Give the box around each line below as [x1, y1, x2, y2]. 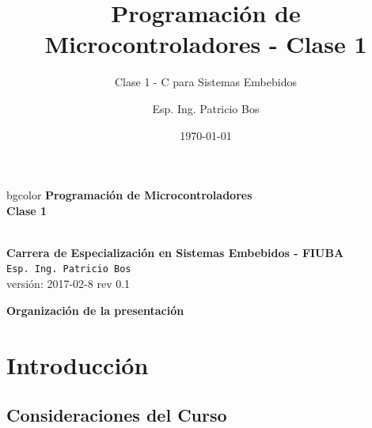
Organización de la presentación [6, 301, 184, 318]
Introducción [6, 348, 149, 381]
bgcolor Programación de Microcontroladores [6, 187, 252, 203]
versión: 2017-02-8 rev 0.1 [6, 275, 131, 292]
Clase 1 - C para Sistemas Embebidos [115, 74, 297, 90]
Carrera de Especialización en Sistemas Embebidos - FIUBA [6, 244, 344, 260]
